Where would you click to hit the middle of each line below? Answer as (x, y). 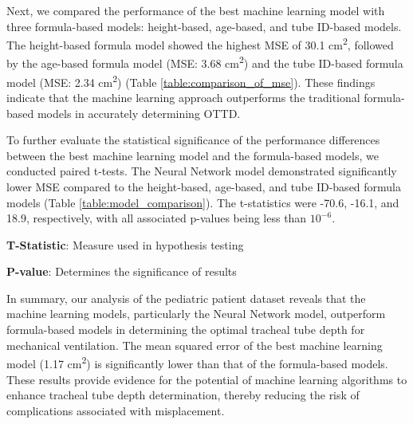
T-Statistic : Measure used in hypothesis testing (125, 244)
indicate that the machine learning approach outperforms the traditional (183, 97)
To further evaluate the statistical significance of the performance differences (193, 140)
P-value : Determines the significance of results (122, 271)
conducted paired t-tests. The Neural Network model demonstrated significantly (202, 171)
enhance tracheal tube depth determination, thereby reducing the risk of (183, 395)
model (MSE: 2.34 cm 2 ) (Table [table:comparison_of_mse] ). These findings (191, 80)
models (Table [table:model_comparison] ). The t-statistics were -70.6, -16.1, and (203, 202)
